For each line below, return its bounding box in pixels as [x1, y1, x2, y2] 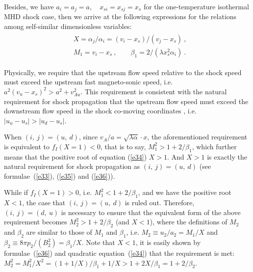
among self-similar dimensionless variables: [4, 21, 132, 31]
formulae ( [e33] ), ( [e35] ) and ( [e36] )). [4, 170, 115, 181]
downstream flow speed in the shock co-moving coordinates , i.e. [4, 106, 197, 116]
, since [79, 132, 98, 142]
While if [4, 187, 28, 197]
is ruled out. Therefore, [125, 197, 195, 208]
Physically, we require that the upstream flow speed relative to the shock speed [4, 67, 242, 77]
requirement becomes [4, 217, 67, 227]
